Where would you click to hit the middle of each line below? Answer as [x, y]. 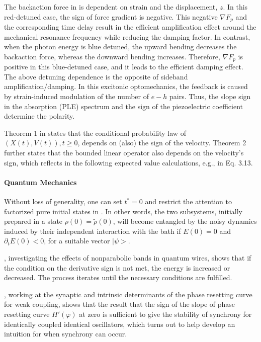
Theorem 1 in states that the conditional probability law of [95, 133]
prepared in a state [33, 221]
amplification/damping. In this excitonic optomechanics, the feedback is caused [126, 86]
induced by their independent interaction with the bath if [93, 231]
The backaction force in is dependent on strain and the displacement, [111, 7]
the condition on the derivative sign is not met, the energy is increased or [117, 267]
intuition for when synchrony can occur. [66, 334]
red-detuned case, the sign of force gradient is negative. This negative [111, 16]
